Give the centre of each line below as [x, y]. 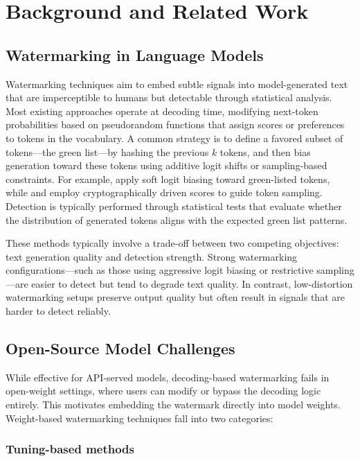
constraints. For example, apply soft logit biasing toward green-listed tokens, [168, 179]
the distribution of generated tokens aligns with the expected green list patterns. [177, 219]
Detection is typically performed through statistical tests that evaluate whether [174, 206]
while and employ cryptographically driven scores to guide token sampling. [164, 192]
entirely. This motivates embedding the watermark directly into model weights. [173, 405]
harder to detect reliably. [58, 311]
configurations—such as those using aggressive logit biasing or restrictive [160, 270]
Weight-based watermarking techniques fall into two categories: [139, 418]
